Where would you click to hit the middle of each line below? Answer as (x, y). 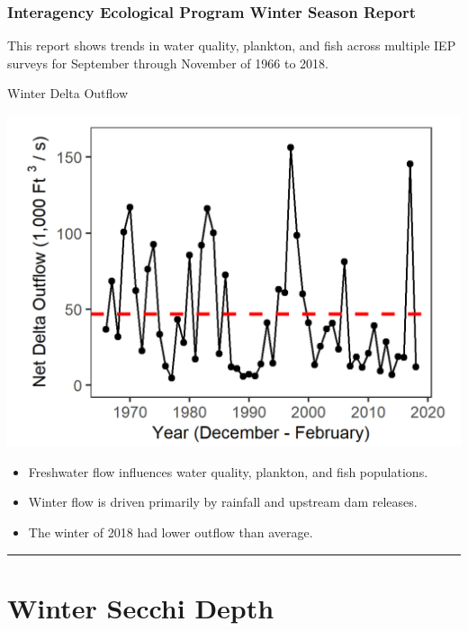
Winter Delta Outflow (68, 93)
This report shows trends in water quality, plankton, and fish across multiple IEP (232, 45)
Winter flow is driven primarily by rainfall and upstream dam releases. (223, 502)
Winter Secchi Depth (141, 607)
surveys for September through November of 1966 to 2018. (168, 63)
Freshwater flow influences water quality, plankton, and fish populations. (228, 471)
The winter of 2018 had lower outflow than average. (171, 532)
